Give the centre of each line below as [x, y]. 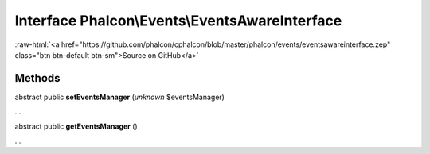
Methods [37, 78]
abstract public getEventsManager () [76, 126]
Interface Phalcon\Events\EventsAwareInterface [178, 21]
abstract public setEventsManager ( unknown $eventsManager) [119, 97]
